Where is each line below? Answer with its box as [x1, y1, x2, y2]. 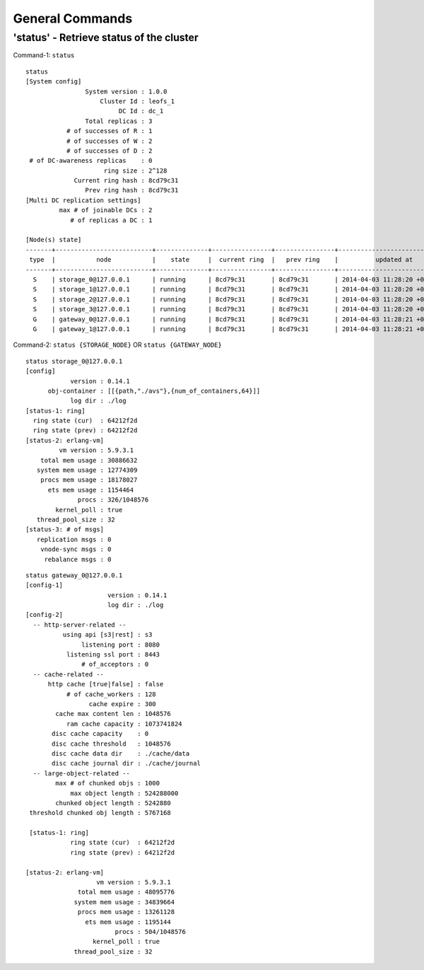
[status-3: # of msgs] [25, 526, 105, 533]
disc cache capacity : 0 [52, 729, 149, 738]
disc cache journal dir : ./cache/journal [52, 759, 201, 768]
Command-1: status [13, 51, 75, 59]
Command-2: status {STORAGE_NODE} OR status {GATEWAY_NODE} [13, 340, 222, 350]
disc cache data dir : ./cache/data [52, 749, 190, 757]
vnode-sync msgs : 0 [40, 545, 112, 553]
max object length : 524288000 [70, 789, 179, 797]
